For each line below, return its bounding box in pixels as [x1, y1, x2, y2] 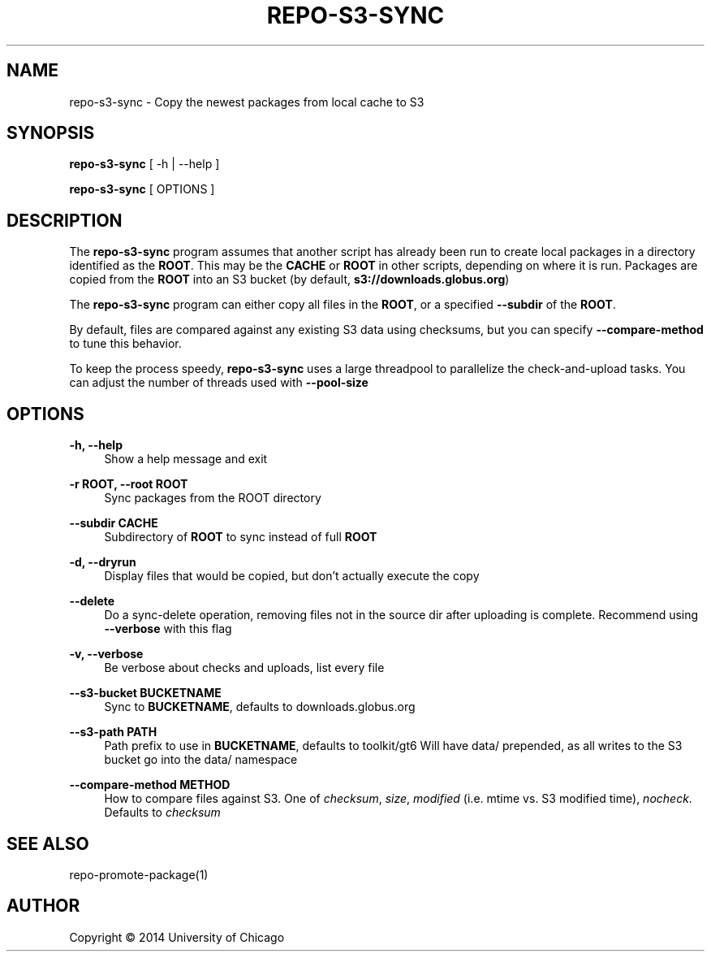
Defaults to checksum [104, 805, 221, 820]
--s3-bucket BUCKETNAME [69, 686, 222, 700]
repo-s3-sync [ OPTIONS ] [69, 182, 215, 197]
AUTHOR [6, 895, 80, 917]
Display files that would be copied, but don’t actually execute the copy [104, 569, 480, 583]
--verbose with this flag [104, 622, 232, 636]
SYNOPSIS [6, 123, 95, 144]
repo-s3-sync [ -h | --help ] [69, 157, 220, 171]
